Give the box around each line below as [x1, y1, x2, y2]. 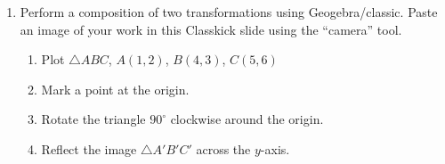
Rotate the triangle [41, 110, 146, 128]
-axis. [260, 139, 290, 158]
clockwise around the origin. [170, 110, 324, 128]
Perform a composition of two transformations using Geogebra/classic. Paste [20, 3, 438, 20]
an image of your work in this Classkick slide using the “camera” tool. [20, 20, 402, 38]
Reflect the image [41, 139, 137, 158]
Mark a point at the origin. [41, 79, 190, 98]
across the [196, 139, 251, 158]
